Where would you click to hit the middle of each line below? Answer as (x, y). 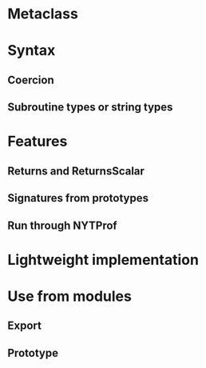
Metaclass (43, 14)
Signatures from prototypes (78, 198)
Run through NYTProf (62, 225)
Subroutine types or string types (90, 108)
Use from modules (70, 296)
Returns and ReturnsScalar (76, 171)
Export (24, 326)
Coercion (31, 80)
